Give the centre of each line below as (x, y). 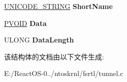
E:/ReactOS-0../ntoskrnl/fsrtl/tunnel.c (64, 73)
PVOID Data (25, 23)
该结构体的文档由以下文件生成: (54, 56)
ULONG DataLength (39, 40)
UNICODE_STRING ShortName (58, 6)
